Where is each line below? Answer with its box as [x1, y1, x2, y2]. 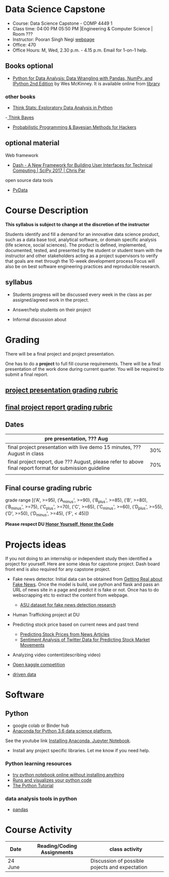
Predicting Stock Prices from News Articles [20, 631, 110, 638]
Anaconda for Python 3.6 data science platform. [12, 728, 112, 734]
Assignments [41, 849, 74, 856]
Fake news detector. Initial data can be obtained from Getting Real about [12, 576, 162, 582]
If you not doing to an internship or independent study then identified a [5, 556, 152, 562]
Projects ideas [5, 539, 66, 550]
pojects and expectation [90, 863, 147, 870]
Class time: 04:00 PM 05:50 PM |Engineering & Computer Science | [12, 25, 153, 31]
